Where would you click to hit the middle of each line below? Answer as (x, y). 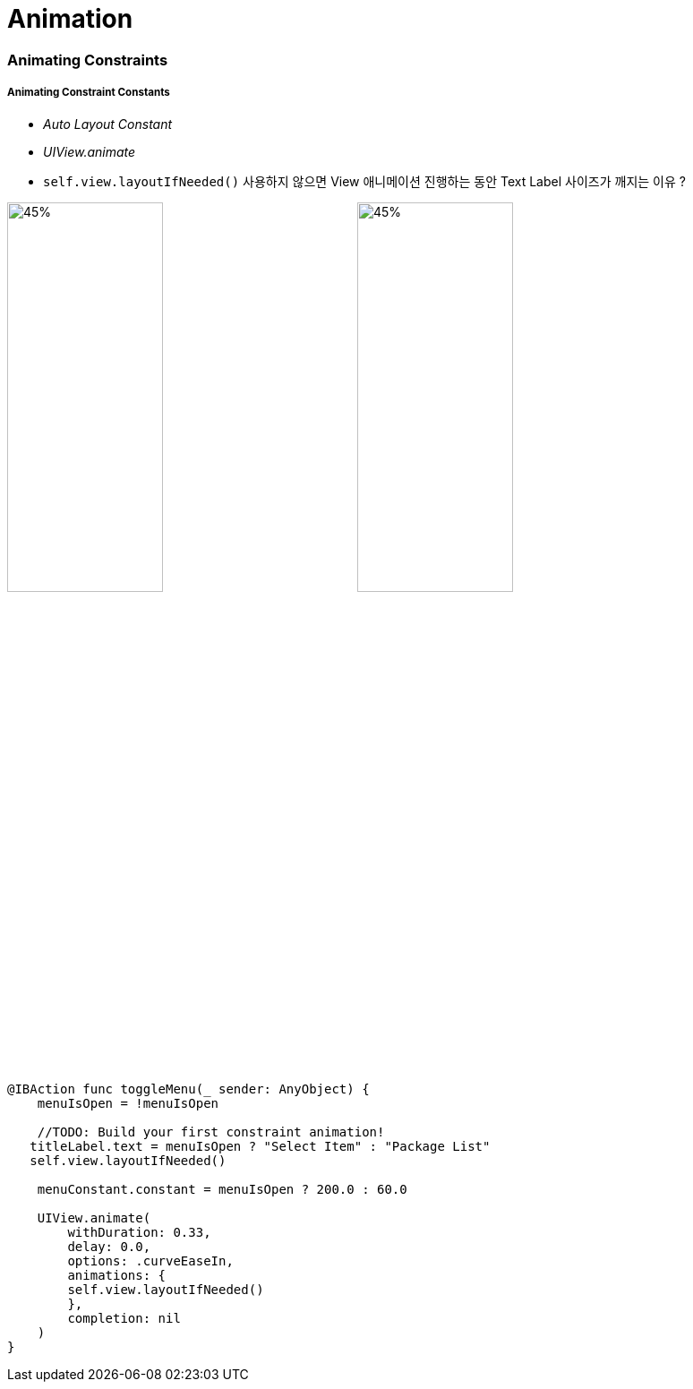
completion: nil (124, 1318)
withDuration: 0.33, (139, 1232)
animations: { (117, 1275)
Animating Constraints (88, 60)
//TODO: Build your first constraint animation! (211, 1132)
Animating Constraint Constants (89, 93)
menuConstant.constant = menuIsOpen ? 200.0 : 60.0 (222, 1189)
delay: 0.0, (109, 1246)
